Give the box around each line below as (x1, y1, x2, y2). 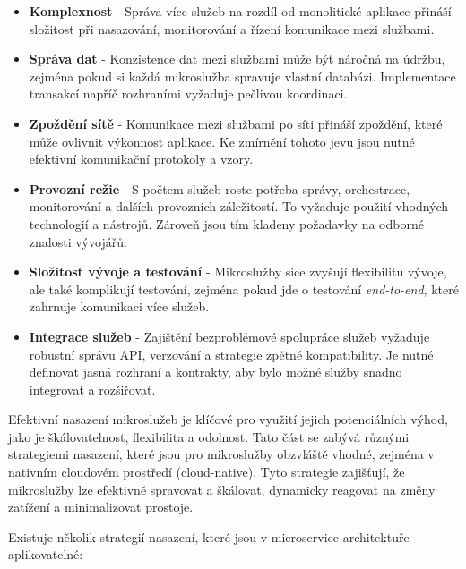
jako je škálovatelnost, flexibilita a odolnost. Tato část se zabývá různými (8, 427, 410, 446)
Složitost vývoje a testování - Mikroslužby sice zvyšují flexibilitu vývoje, (29, 262, 447, 281)
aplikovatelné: (8, 545, 83, 564)
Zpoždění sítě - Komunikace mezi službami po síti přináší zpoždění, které (29, 114, 443, 132)
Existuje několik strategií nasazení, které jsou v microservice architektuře (8, 527, 410, 546)
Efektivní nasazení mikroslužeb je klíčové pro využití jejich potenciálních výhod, (8, 410, 448, 429)
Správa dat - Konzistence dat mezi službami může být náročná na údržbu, (29, 49, 445, 68)
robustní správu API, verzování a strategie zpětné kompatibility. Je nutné (29, 344, 434, 363)
